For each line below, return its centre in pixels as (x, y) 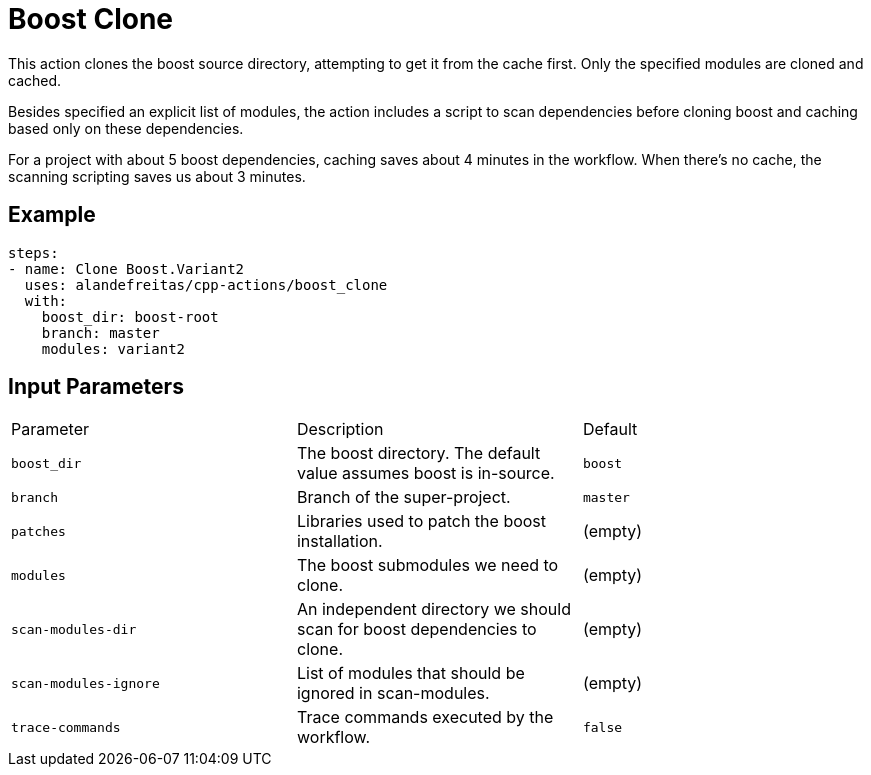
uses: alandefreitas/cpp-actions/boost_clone (206, 284)
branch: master (100, 332)
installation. (339, 541)
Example (52, 215)
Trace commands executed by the (425, 717)
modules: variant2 (113, 348)
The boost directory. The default (418, 453)
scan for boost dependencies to (416, 629)
